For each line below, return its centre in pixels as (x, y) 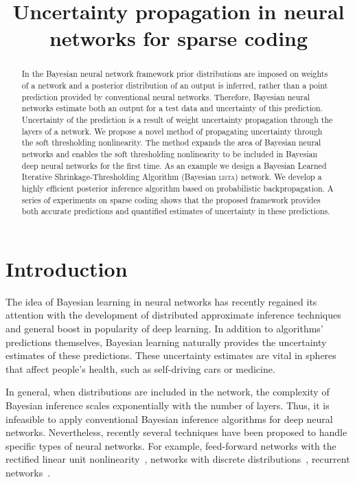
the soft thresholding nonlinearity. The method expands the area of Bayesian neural (171, 142)
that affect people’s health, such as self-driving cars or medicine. (140, 368)
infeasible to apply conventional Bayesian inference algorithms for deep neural (169, 418)
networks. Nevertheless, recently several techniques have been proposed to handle (176, 432)
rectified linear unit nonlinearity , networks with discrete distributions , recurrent (178, 459)
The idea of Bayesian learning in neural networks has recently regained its (161, 301)
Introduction (67, 268)
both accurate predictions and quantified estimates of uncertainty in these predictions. (176, 211)
